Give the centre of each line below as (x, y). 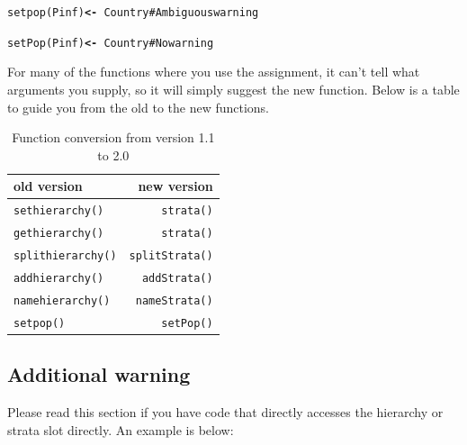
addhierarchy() (59, 278)
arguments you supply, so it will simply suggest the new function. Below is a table (233, 89)
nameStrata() (174, 300)
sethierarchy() (59, 211)
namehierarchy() (62, 300)
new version (175, 186)
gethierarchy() (59, 234)
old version (48, 186)
